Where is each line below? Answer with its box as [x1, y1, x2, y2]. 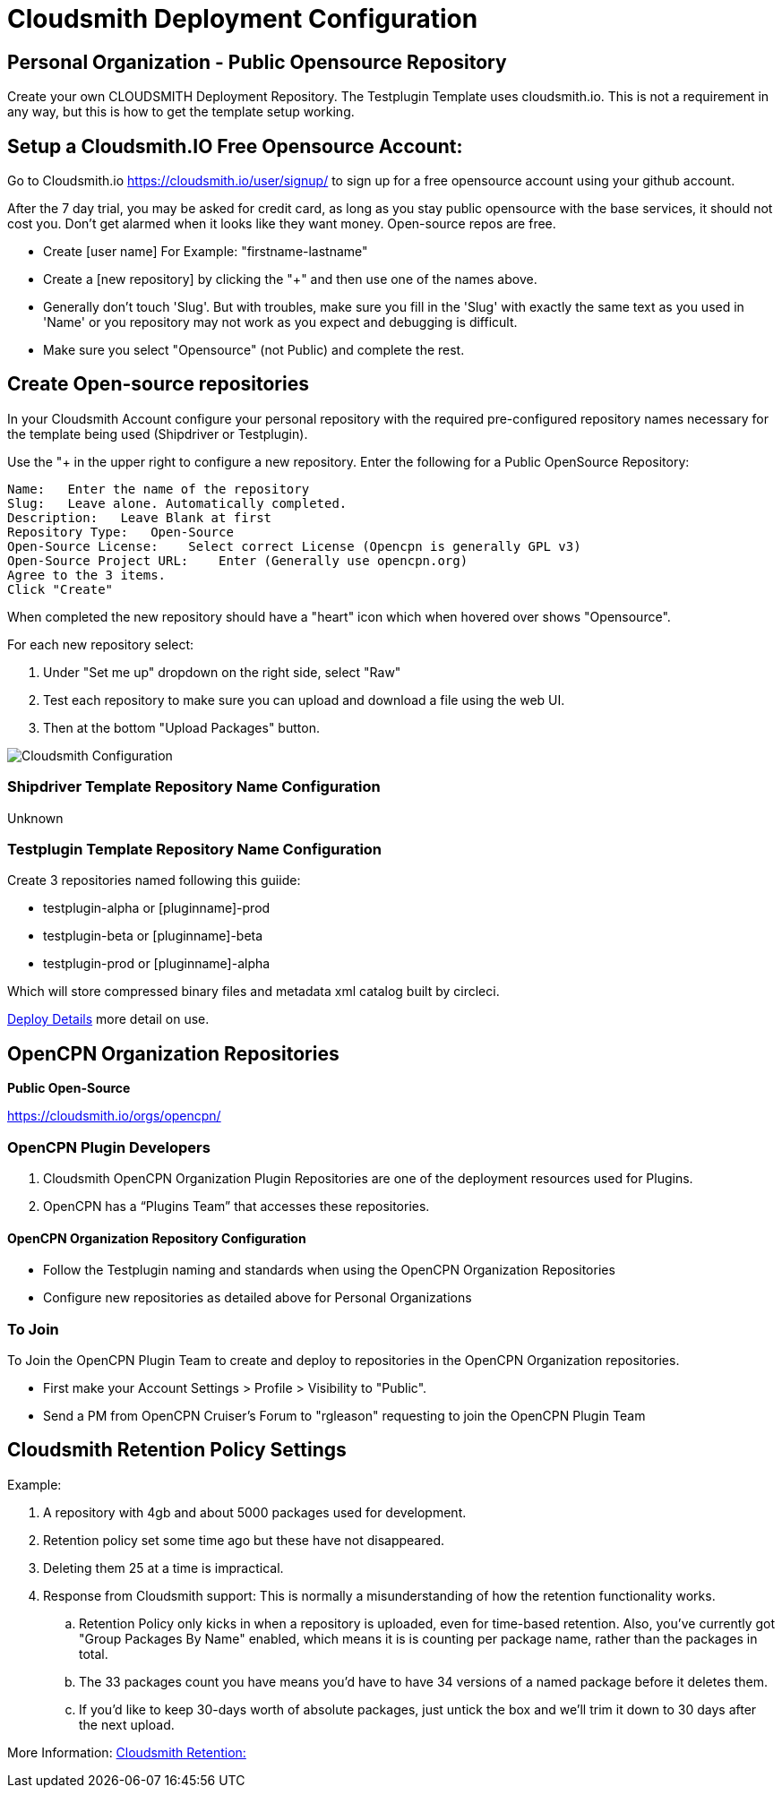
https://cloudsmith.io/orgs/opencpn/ [7, 1108, 221, 1124]
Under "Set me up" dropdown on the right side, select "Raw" [43, 664, 401, 680]
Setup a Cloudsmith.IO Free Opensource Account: [7, 134, 463, 158]
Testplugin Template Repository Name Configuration [7, 839, 382, 858]
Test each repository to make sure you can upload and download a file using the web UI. [43, 691, 565, 708]
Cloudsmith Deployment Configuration [7, 4, 478, 34]
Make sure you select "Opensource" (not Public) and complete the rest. [43, 342, 465, 358]
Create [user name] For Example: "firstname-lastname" [43, 244, 368, 260]
